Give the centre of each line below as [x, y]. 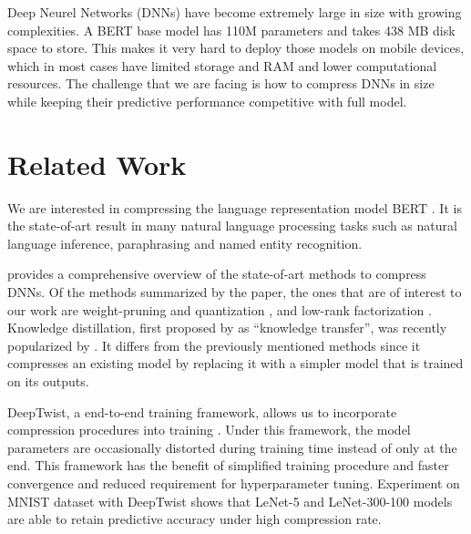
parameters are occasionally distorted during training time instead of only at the [232, 447]
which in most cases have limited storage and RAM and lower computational [222, 65]
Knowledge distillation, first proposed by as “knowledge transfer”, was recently [227, 328]
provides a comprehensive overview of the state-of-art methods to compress [217, 274]
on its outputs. [48, 381]
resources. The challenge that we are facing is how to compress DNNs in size [221, 83]
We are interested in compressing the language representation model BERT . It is [235, 207]
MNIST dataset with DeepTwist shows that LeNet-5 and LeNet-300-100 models [230, 501]
